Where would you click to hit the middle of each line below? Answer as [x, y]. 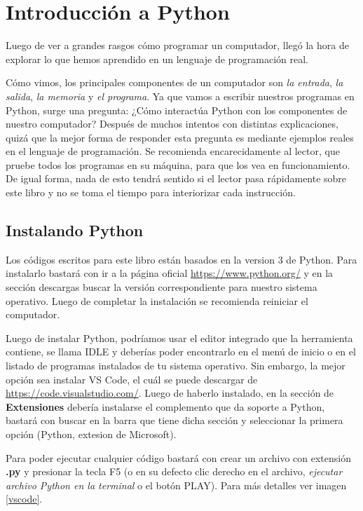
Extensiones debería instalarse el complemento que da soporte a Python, [165, 406]
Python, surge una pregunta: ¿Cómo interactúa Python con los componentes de [177, 110]
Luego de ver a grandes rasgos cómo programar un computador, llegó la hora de [177, 45]
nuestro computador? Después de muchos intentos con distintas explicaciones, [172, 124]
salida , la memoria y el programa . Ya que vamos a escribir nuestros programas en [180, 96]
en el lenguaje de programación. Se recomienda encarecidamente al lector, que [173, 151]
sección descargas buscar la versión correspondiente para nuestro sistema [162, 287]
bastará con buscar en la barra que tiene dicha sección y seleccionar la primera [174, 420]
